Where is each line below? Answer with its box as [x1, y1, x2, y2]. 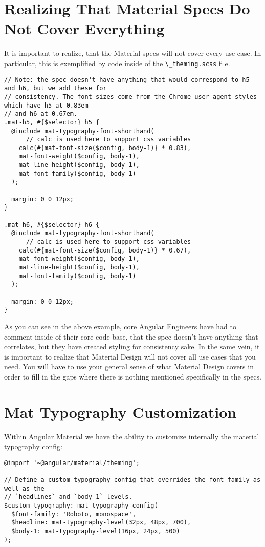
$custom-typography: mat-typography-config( [4, 502, 158, 510]
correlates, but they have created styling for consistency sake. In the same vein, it [4, 341, 260, 352]
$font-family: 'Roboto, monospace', [11, 510, 136, 518]
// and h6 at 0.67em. [4, 110, 78, 118]
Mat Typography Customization [4, 401, 237, 422]
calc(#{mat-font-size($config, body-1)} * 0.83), [18, 144, 191, 152]
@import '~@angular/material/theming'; [4, 459, 140, 467]
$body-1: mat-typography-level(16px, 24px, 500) [11, 528, 180, 535]
